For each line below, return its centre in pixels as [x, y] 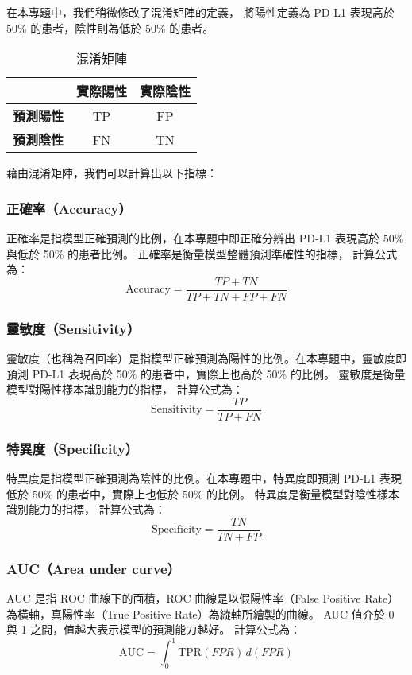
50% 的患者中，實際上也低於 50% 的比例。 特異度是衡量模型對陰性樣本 [216, 493]
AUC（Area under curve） [94, 568]
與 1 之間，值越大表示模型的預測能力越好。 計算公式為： [154, 629]
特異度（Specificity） [73, 448]
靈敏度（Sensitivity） [73, 328]
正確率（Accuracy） [69, 208]
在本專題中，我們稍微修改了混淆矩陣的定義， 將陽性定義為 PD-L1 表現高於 [200, 12]
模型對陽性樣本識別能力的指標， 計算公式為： [125, 389]
